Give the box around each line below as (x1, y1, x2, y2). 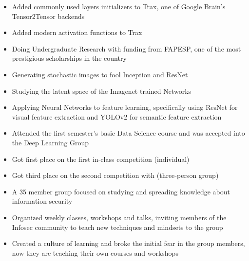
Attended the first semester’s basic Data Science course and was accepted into (12, 128, 245, 138)
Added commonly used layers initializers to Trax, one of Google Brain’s (12, 1, 226, 11)
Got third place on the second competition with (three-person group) (12, 170, 219, 180)
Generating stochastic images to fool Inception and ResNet (12, 69, 188, 79)
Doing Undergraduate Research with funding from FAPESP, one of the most (12, 43, 241, 53)
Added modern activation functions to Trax (12, 27, 142, 37)
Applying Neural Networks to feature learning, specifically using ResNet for (12, 102, 238, 112)
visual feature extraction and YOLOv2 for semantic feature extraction (12, 111, 222, 122)
